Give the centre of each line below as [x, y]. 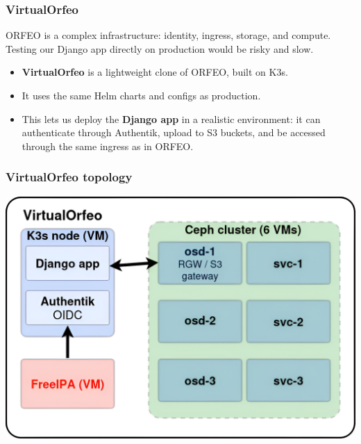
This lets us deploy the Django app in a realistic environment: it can [171, 118]
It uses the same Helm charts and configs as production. [141, 95]
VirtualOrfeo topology [69, 177]
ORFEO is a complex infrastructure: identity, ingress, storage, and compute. [168, 35]
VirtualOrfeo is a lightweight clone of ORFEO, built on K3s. [155, 72]
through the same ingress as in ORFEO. [108, 146]
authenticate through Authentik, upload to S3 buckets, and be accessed [174, 132]
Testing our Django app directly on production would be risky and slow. [160, 48]
